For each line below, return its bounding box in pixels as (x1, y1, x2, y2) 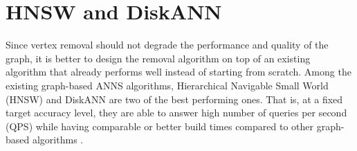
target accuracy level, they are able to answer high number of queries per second (6, 105, 347, 120)
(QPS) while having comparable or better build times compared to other (6, 118, 313, 133)
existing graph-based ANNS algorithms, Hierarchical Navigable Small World (6, 78, 329, 92)
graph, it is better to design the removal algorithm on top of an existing (6, 51, 311, 65)
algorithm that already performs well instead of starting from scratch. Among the (6, 64, 351, 79)
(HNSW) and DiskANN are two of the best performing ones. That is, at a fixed (6, 91, 343, 106)
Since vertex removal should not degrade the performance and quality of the (6, 37, 329, 52)
